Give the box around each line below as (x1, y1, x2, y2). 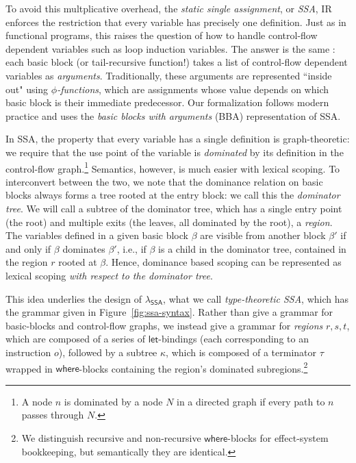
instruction (5, 345, 51, 359)
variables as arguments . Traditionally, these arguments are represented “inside (5, 68, 332, 82)
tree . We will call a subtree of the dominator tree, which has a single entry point (5, 201, 342, 215)
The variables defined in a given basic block (5, 228, 188, 242)
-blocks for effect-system (227, 430, 329, 445)
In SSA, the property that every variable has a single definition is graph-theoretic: (5, 132, 350, 146)
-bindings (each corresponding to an (158, 331, 309, 346)
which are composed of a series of (5, 331, 146, 346)
